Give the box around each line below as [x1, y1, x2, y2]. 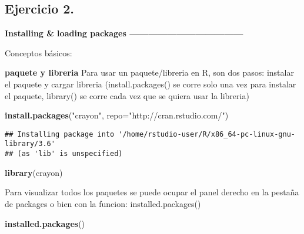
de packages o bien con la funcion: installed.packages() [5, 197, 201, 209]
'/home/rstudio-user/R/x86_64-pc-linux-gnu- [118, 130, 295, 138]
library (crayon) [5, 166, 63, 178]
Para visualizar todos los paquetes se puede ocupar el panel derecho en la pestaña [5, 186, 299, 198]
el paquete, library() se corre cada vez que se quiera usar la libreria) [5, 89, 249, 101]
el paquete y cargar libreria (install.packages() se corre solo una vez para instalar [5, 77, 296, 90]
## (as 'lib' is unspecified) [5, 150, 123, 158]
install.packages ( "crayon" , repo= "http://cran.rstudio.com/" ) [5, 109, 229, 121]
